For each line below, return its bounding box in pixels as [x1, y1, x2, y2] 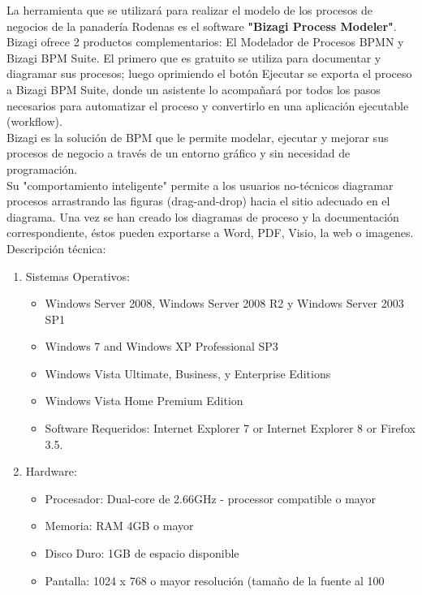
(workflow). [6, 113, 62, 130]
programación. [6, 160, 78, 177]
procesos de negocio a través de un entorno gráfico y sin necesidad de [6, 144, 351, 162]
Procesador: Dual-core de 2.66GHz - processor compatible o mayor [45, 489, 376, 507]
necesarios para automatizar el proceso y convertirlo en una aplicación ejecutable [6, 97, 409, 114]
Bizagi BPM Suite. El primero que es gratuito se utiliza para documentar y [6, 49, 381, 66]
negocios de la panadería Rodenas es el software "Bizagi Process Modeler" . [6, 17, 397, 34]
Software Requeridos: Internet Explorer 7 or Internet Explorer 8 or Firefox [45, 420, 416, 437]
